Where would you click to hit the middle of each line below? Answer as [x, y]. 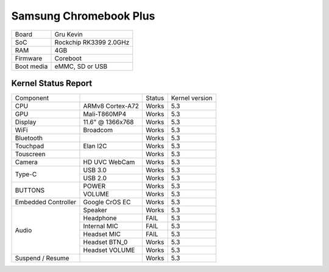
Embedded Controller [46, 202]
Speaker [95, 210]
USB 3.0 [95, 170]
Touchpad [30, 146]
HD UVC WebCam [109, 162]
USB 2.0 [95, 178]
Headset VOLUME [109, 250]
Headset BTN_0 [105, 242]
